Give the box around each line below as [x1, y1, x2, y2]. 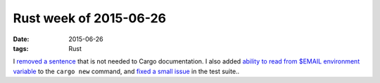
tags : [13, 44, 29, 52]
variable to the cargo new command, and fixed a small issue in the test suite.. [13, 67, 240, 75]
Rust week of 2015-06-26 [13, 10, 167, 26]
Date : [13, 35, 30, 43]
